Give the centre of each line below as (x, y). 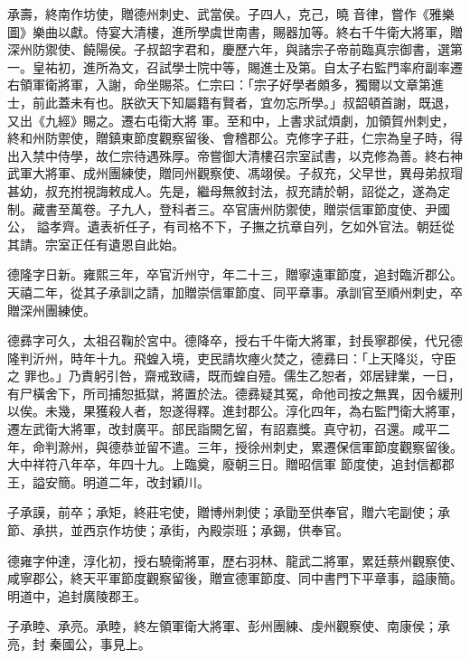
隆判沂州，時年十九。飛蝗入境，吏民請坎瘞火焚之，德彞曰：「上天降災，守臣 (232, 358)
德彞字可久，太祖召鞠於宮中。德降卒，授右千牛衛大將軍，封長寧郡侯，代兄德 (235, 340)
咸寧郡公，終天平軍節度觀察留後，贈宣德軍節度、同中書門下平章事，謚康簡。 (235, 578)
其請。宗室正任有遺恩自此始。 (96, 244)
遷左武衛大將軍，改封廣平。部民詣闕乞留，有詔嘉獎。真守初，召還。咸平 (222, 429)
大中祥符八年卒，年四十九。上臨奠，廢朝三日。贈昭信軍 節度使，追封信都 (225, 464)
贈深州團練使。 (52, 310)
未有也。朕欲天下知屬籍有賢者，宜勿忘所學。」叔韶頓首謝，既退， (263, 102)
